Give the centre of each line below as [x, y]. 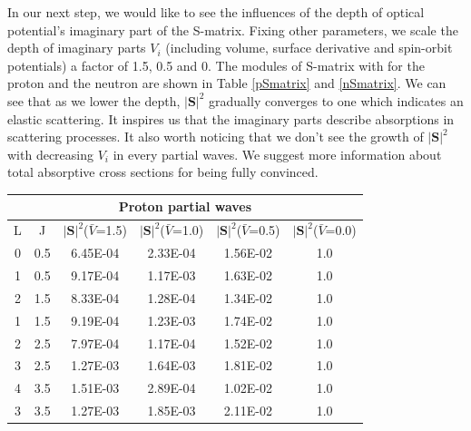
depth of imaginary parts [77, 48]
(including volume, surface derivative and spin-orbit [309, 48]
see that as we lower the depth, [94, 100]
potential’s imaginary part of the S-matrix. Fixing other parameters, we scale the [233, 29]
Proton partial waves [185, 206]
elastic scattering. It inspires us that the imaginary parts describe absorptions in [231, 118]
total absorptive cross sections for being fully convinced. [163, 172]
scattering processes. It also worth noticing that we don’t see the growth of [216, 137]
